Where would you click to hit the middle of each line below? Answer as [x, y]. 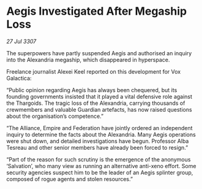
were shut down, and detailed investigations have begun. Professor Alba [98, 141]
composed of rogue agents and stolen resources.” [70, 179]
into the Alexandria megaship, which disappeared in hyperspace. [88, 60]
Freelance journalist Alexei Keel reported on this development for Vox [94, 71]
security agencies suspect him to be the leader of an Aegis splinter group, [100, 172]
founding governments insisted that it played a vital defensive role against [99, 96]
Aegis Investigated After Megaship [97, 11]
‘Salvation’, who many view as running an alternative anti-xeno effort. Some [101, 166]
